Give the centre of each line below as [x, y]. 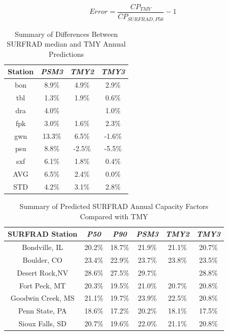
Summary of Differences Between [66, 34]
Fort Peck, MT [42, 285]
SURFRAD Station [43, 234]
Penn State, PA [42, 311]
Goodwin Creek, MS [42, 298]
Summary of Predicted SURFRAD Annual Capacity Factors [114, 206]
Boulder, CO [42, 259]
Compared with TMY [114, 216]
